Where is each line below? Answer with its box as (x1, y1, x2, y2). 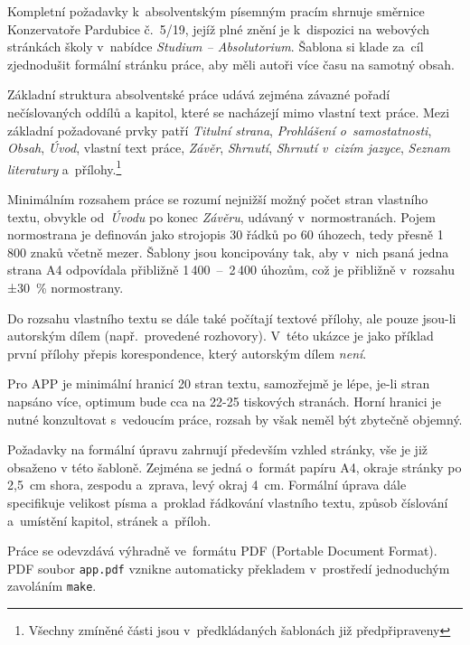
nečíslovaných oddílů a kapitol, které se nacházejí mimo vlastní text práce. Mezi (7, 102, 450, 121)
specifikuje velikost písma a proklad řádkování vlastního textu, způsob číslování (7, 492, 448, 511)
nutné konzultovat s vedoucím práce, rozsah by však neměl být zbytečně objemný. (7, 409, 463, 428)
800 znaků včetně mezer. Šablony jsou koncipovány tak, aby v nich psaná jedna (7, 242, 449, 261)
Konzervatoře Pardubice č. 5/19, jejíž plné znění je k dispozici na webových (7, 19, 430, 38)
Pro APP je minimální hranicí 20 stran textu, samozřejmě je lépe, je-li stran (7, 374, 430, 393)
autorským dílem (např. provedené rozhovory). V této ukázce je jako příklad (7, 326, 434, 345)
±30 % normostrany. (7, 277, 124, 296)
